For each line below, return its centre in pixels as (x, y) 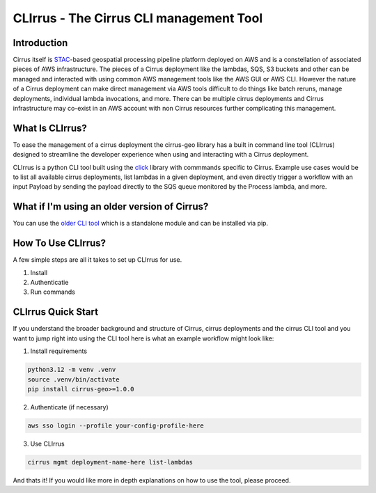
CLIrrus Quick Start (56, 312)
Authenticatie (49, 283)
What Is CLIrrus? (50, 128)
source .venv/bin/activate (73, 379)
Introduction (40, 43)
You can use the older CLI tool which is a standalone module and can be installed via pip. (140, 224)
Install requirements (58, 351)
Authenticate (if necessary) (70, 407)
